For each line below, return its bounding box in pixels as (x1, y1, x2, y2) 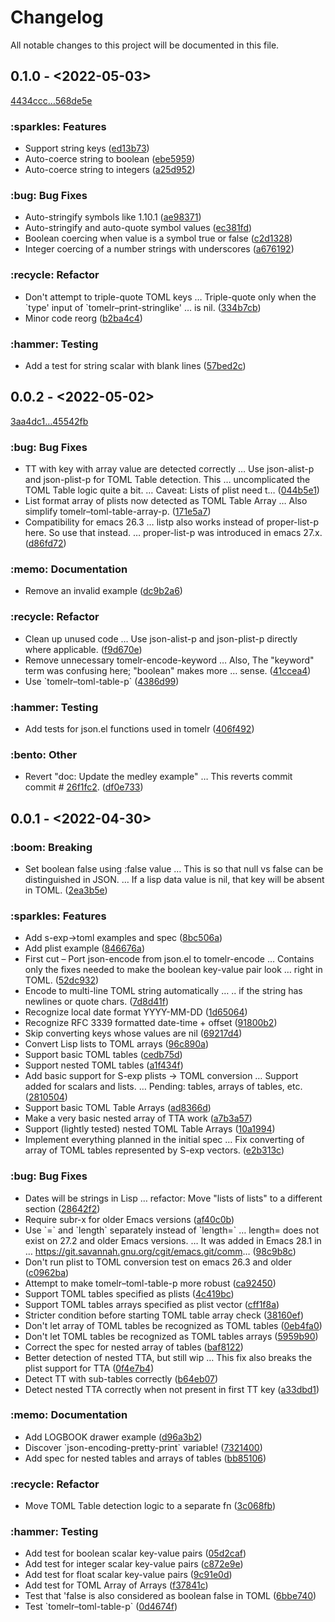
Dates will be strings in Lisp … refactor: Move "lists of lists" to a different (24, 1192, 323, 1204)
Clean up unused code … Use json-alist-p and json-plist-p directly (24, 632, 298, 645)
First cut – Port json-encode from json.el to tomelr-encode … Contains (24, 953, 315, 965)
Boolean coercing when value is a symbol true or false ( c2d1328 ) (24, 232, 293, 245)
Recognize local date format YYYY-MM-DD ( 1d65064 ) (24, 1006, 248, 1018)
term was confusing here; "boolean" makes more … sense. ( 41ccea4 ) (24, 664, 312, 676)
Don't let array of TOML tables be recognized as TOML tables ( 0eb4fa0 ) (24, 1319, 323, 1331)
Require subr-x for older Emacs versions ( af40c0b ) (24, 1213, 235, 1225)
